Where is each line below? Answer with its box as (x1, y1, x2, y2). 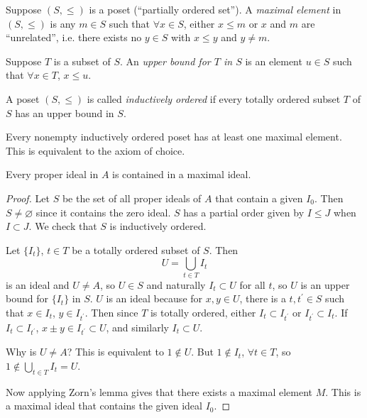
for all (239, 277, 265, 292)
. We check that (28, 219, 97, 233)
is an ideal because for (106, 291, 203, 306)
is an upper (300, 277, 350, 292)
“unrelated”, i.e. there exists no (6, 30, 142, 45)
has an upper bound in (15, 105, 114, 120)
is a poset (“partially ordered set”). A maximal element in (89, 2, 341, 16)
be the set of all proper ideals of (62, 190, 202, 205)
